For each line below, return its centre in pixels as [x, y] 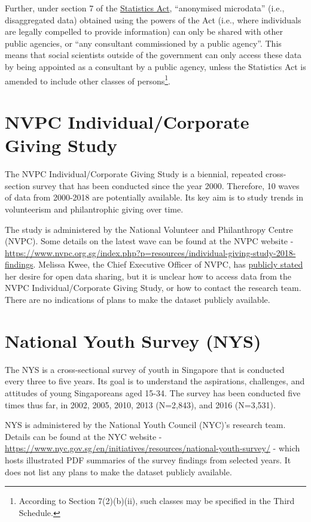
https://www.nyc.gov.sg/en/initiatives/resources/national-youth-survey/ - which [153, 448]
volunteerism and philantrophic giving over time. [94, 209]
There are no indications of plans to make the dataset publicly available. [138, 300]
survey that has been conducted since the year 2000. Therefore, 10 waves [166, 185]
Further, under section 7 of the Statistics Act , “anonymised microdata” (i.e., [145, 8]
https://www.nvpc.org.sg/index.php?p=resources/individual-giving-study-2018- [150, 252]
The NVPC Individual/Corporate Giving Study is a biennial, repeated [134, 174]
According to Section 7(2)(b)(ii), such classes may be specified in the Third [157, 501]
